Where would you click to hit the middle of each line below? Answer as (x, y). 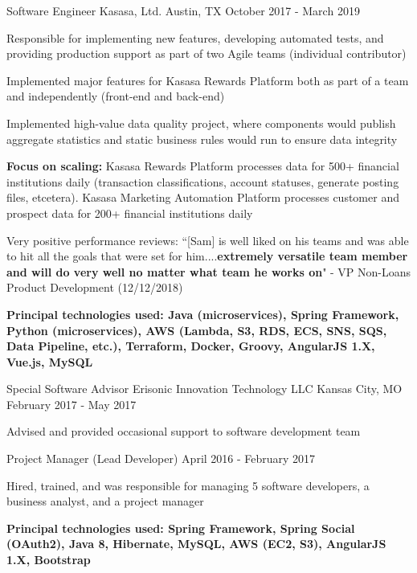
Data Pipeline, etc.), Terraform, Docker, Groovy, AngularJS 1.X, (191, 346)
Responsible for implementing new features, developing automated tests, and (195, 37)
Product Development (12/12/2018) (95, 287)
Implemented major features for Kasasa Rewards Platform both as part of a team (208, 80)
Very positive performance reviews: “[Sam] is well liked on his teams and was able (208, 240)
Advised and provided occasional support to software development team (184, 431)
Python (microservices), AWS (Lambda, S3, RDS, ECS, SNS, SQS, (197, 330)
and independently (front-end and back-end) (116, 96)
